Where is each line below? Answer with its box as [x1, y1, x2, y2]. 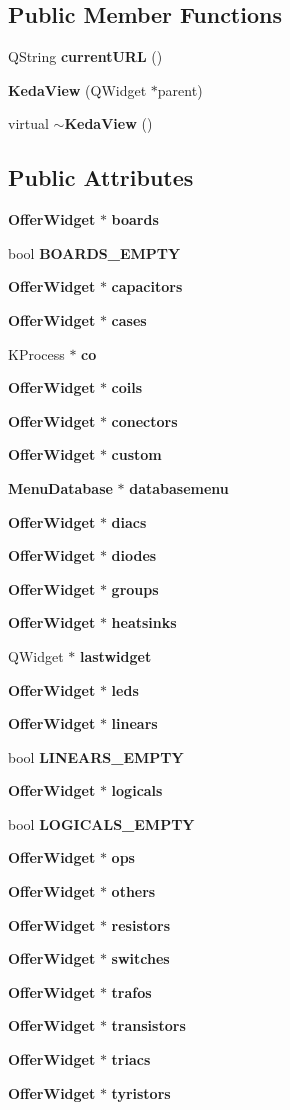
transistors [111, 1015, 186, 1036]
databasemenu [129, 477, 229, 498]
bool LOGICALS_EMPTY [8, 813, 195, 834]
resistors [111, 914, 171, 935]
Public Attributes [8, 162, 194, 193]
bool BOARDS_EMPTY [8, 242, 181, 263]
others [111, 881, 156, 902]
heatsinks [111, 612, 177, 633]
